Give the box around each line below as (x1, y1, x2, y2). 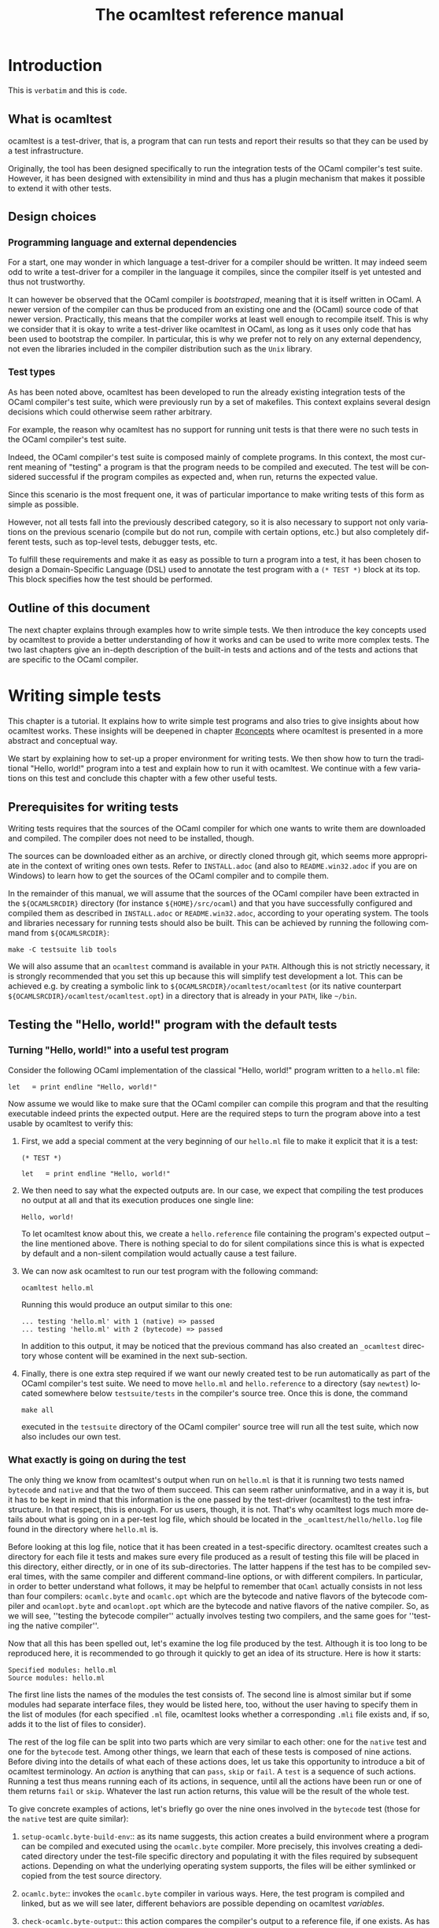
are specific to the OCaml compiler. (8, 654, 138, 665)
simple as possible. (8, 499, 79, 510)
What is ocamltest (8, 111, 113, 127)
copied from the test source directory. (21, 1870, 162, 1881)
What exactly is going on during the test (8, 1454, 186, 1466)
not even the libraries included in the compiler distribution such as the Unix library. (8, 344, 313, 355)
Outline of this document (8, 600, 150, 615)
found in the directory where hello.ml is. (8, 1523, 159, 1534)
